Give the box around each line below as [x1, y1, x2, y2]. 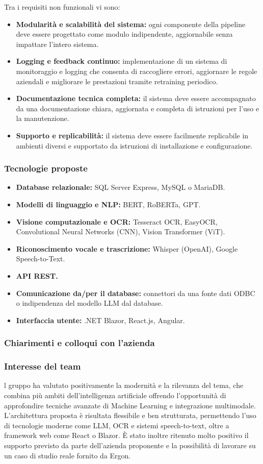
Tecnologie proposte [4, 162, 88, 175]
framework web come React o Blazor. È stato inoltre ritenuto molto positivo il [4, 430, 249, 441]
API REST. [16, 270, 58, 281]
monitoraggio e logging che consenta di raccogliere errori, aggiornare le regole [16, 65, 257, 76]
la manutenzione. [16, 113, 69, 124]
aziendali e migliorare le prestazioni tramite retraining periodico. [16, 76, 218, 86]
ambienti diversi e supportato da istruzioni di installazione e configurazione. [16, 140, 253, 151]
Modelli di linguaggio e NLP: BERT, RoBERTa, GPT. [16, 199, 201, 209]
